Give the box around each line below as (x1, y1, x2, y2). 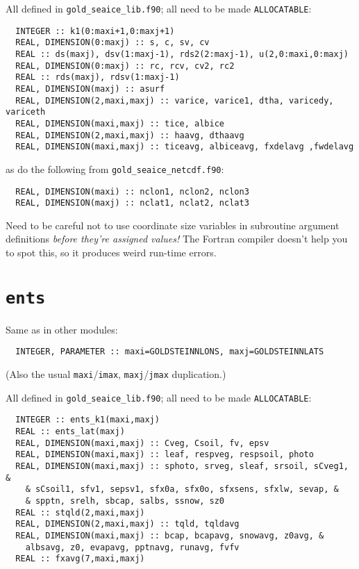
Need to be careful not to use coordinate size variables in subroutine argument (6, 217, 340, 232)
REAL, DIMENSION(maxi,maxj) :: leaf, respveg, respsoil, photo (15, 450, 314, 460)
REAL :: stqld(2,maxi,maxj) (15, 507, 145, 518)
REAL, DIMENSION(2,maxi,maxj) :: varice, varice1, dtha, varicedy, (15, 95, 334, 106)
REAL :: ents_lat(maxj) (15, 427, 125, 437)
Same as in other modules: (6, 322, 118, 336)
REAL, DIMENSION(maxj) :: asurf (15, 83, 165, 94)
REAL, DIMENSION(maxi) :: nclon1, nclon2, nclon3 (15, 186, 249, 197)
